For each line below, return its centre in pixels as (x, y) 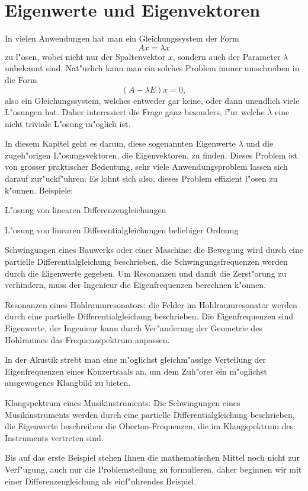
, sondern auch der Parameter (227, 56)
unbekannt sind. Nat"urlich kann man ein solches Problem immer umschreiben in (152, 68)
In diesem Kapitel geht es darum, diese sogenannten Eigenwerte (120, 143)
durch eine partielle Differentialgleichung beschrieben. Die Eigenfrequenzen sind (149, 316)
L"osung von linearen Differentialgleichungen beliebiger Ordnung (122, 229)
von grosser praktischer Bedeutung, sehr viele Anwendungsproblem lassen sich (146, 167)
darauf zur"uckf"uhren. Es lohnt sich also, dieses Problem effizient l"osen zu (141, 178)
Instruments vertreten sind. (54, 437)
